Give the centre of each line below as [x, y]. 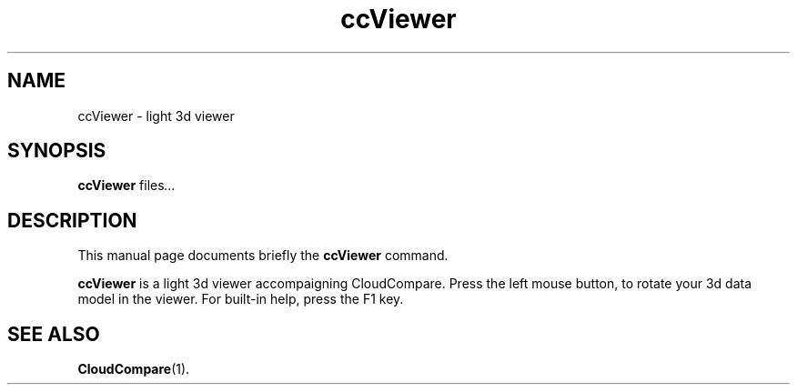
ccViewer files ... [126, 186]
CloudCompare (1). [134, 369]
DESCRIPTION [72, 220]
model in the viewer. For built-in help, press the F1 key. [241, 299]
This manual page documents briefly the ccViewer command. [263, 256]
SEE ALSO [54, 334]
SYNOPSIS [57, 151]
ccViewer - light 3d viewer [156, 116]
